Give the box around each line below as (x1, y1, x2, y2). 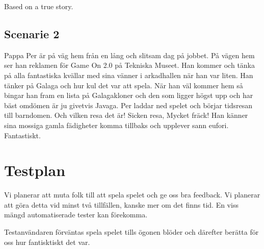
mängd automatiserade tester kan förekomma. (4, 209, 148, 220)
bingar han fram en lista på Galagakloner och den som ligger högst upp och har (4, 90, 253, 101)
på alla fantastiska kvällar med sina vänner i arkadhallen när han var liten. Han (4, 69, 253, 80)
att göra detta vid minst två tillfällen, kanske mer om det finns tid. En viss (4, 199, 239, 210)
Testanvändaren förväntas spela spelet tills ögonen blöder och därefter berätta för (4, 227, 259, 237)
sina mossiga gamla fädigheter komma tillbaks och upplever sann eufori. (4, 119, 229, 130)
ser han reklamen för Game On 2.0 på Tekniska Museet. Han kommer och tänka (4, 60, 255, 70)
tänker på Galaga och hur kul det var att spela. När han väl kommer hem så (4, 80, 243, 90)
